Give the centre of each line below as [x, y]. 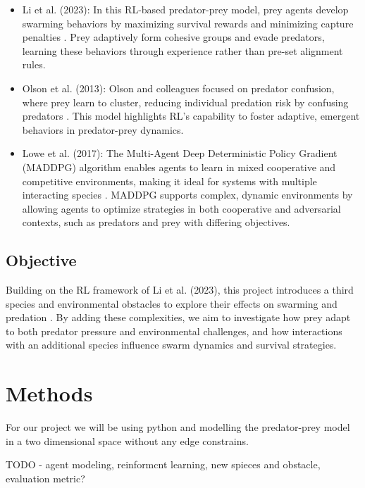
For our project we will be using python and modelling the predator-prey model [178, 427]
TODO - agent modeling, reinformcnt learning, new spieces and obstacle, [163, 464]
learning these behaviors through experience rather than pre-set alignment [182, 50]
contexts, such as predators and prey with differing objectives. [156, 222]
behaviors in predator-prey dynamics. [103, 129]
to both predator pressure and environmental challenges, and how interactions [174, 331]
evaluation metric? [45, 478]
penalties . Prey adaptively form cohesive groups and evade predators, [173, 37]
